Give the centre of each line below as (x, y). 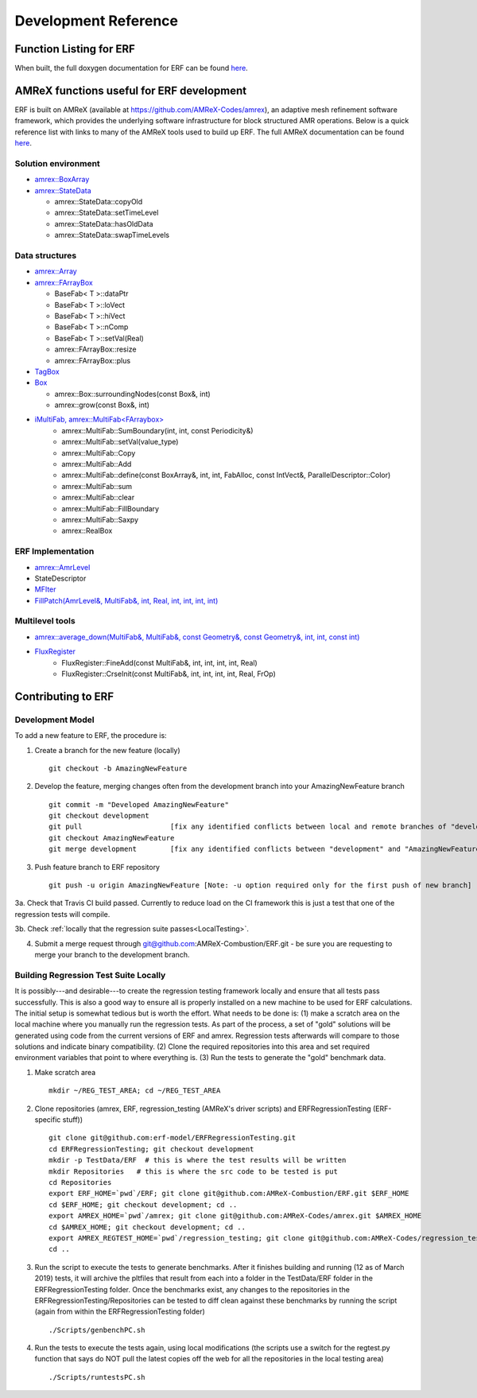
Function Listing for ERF (75, 49)
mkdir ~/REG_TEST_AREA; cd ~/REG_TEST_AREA (135, 1091)
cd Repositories (80, 1182)
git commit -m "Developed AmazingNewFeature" (139, 804)
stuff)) (73, 1120)
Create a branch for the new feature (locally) (107, 750)
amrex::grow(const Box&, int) (102, 405)
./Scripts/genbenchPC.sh (97, 1330)
